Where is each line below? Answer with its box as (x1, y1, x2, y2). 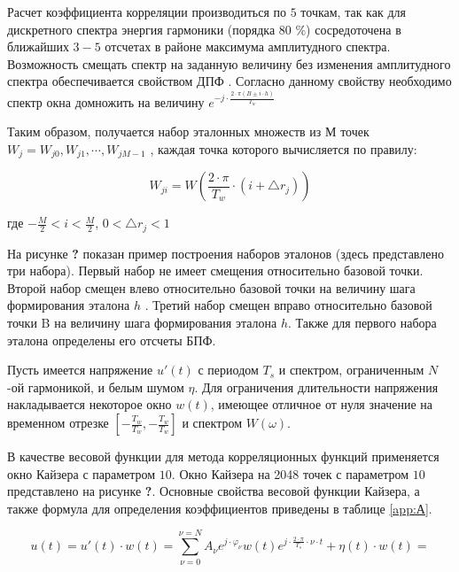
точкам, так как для (300, 3, 406, 20)
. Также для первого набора (288, 313, 437, 332)
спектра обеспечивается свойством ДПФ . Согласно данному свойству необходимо (7, 72, 452, 90)
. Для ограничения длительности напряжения (194, 377, 439, 396)
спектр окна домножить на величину (7, 92, 205, 111)
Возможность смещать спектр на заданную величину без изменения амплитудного (7, 54, 451, 73)
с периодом (198, 360, 259, 379)
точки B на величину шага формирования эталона (7, 313, 277, 332)
